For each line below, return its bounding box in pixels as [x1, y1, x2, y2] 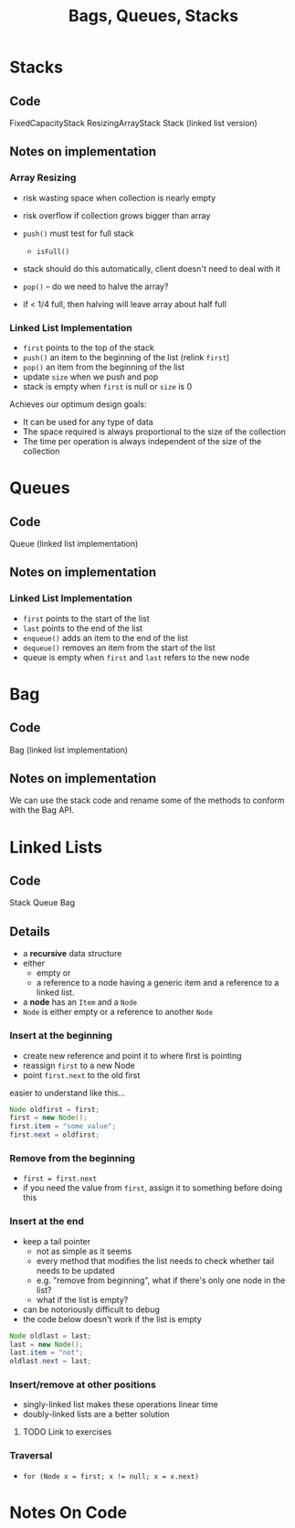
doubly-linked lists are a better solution [22, 1409, 170, 1420]
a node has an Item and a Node [22, 997, 138, 1008]
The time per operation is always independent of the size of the [22, 435, 262, 446]
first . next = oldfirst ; [9, 1130, 100, 1139]
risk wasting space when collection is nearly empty [22, 192, 216, 203]
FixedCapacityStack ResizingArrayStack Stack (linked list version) [9, 118, 258, 128]
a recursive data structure [22, 948, 122, 959]
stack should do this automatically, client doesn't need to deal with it [22, 262, 280, 274]
